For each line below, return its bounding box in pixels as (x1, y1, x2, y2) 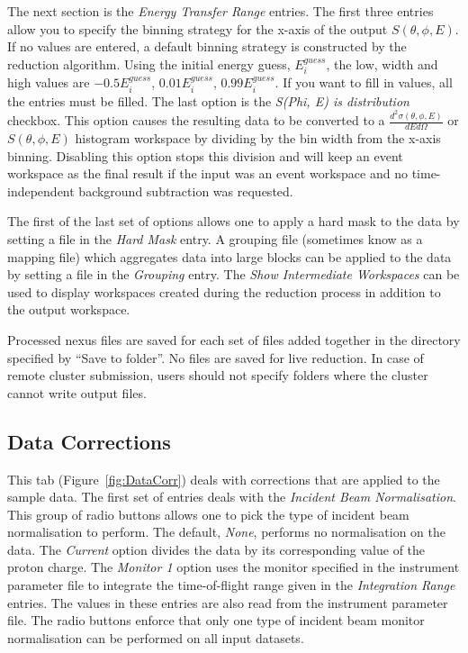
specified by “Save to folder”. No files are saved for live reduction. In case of (7, 348, 424, 367)
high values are (7, 73, 90, 92)
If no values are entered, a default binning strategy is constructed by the (7, 37, 407, 56)
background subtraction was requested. (78, 181, 293, 200)
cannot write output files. (7, 383, 147, 402)
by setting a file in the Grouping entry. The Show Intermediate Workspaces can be (7, 265, 460, 284)
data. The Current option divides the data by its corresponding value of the (7, 540, 426, 558)
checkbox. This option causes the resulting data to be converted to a (7, 111, 385, 130)
